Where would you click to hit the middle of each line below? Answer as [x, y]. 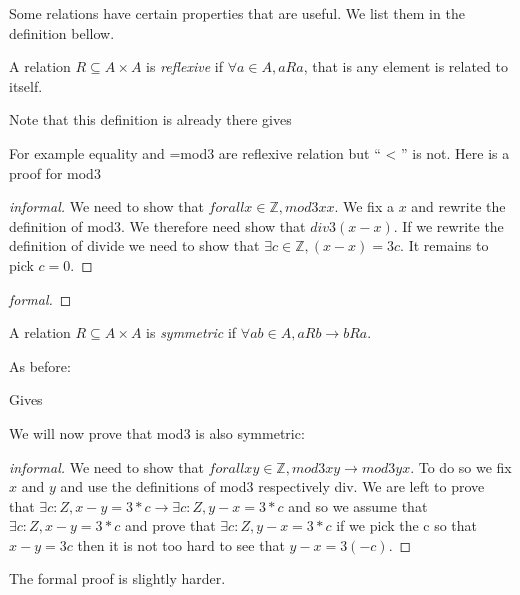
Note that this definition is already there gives [150, 119]
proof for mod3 [55, 172]
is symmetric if [191, 332]
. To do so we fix [461, 466]
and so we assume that [358, 505]
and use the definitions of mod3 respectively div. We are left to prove [272, 486]
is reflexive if [184, 66]
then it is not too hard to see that [181, 544]
